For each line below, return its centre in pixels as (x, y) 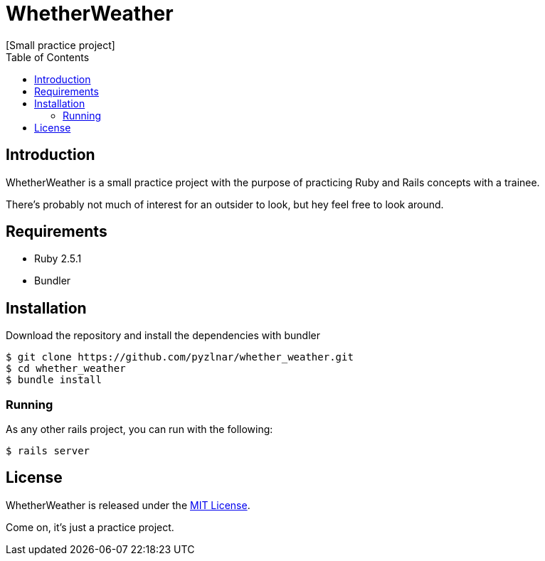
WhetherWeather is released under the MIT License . (128, 505)
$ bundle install (54, 380)
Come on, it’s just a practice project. (90, 527)
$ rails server (48, 451)
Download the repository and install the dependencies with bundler (163, 336)
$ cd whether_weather (66, 369)
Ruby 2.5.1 (58, 259)
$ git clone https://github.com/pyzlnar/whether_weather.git (180, 357)
